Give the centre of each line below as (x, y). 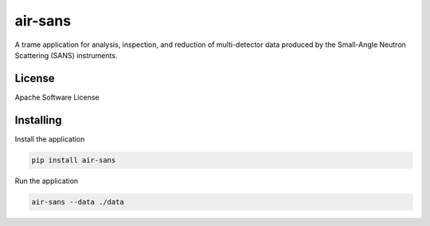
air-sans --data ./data (78, 202)
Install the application (50, 138)
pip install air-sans (74, 160)
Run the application (47, 181)
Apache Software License (57, 97)
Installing (39, 120)
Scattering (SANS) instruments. (66, 55)
